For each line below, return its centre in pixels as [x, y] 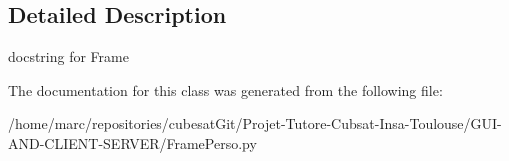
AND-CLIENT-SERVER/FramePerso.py [132, 142]
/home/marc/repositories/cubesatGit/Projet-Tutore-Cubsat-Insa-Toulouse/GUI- [255, 123]
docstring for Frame [68, 56]
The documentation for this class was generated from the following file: [225, 89]
